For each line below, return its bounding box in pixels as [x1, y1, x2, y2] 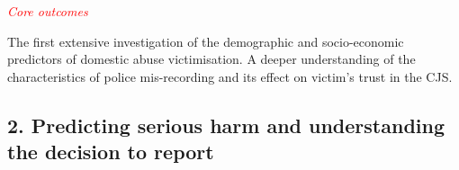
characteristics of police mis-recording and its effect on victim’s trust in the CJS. [7, 67, 453, 85]
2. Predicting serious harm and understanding [7, 111, 445, 139]
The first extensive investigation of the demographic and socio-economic [7, 31, 404, 50]
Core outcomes [7, 2, 88, 20]
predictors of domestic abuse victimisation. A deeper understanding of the [7, 49, 416, 68]
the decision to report [7, 138, 214, 166]
